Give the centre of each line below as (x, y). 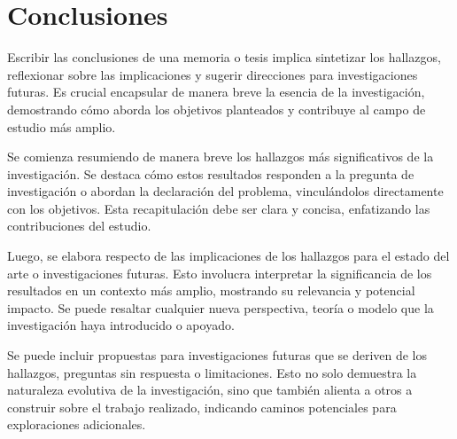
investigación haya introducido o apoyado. (121, 325)
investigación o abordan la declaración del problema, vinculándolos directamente (225, 191)
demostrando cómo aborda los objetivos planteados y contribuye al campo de (217, 109)
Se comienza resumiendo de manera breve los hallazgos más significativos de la (221, 157)
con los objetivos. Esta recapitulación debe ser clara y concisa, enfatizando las (219, 208)
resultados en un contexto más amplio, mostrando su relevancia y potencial (211, 290)
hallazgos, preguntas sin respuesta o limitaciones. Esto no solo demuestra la (212, 372)
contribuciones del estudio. (79, 226)
